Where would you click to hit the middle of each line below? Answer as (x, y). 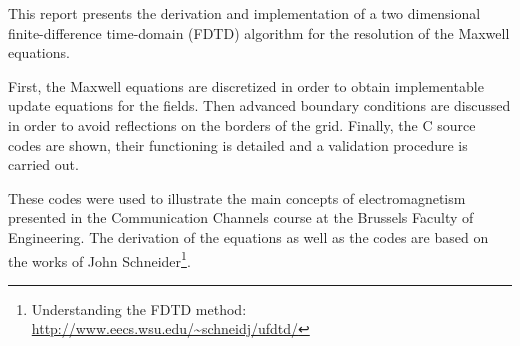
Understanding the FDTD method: (139, 308)
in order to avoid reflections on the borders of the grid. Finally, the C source (242, 124)
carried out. (43, 164)
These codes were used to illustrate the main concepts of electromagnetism (237, 197)
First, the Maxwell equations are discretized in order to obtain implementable (246, 85)
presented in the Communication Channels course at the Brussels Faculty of (241, 217)
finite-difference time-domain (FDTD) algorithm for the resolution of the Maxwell (259, 32)
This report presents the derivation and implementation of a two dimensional (244, 13)
